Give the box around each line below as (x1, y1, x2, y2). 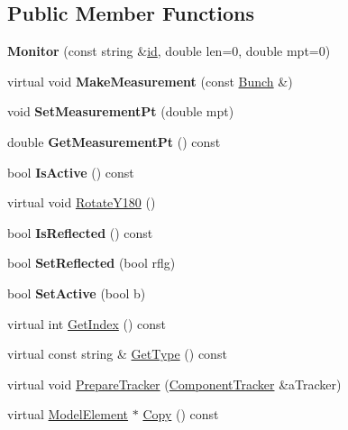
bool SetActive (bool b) (7, 283, 146, 302)
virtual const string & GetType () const (7, 344, 227, 363)
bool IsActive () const (7, 162, 134, 181)
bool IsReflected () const (7, 223, 153, 242)
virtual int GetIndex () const (7, 314, 167, 333)
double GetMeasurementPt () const (7, 132, 221, 151)
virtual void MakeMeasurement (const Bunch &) (7, 71, 293, 90)
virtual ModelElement (7, 405, 129, 424)
